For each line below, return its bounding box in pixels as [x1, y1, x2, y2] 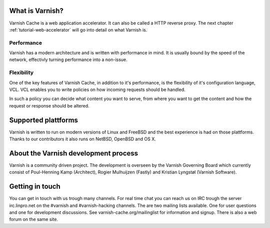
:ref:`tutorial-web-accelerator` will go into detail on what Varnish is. [9, 26, 147, 32]
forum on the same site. [9, 216, 58, 222]
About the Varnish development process [9, 149, 138, 157]
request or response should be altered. [9, 102, 89, 108]
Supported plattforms [9, 115, 78, 124]
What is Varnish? [9, 6, 63, 15]
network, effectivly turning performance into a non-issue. [9, 56, 127, 62]
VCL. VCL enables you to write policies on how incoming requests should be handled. [9, 86, 186, 92]
